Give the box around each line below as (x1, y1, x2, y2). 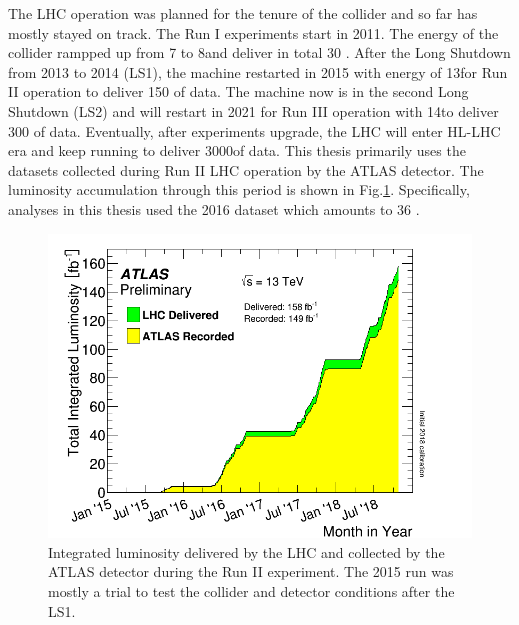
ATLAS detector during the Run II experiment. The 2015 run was (48, 561, 454, 582)
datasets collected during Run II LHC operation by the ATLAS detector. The (8, 159, 484, 180)
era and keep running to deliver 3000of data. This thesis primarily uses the (8, 140, 466, 161)
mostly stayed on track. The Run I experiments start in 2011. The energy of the (8, 22, 499, 43)
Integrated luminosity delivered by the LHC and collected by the (48, 541, 445, 562)
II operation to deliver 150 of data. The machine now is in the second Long (8, 81, 469, 102)
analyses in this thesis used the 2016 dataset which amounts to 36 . (8, 198, 420, 219)
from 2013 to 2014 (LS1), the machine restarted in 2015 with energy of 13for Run (8, 61, 508, 82)
